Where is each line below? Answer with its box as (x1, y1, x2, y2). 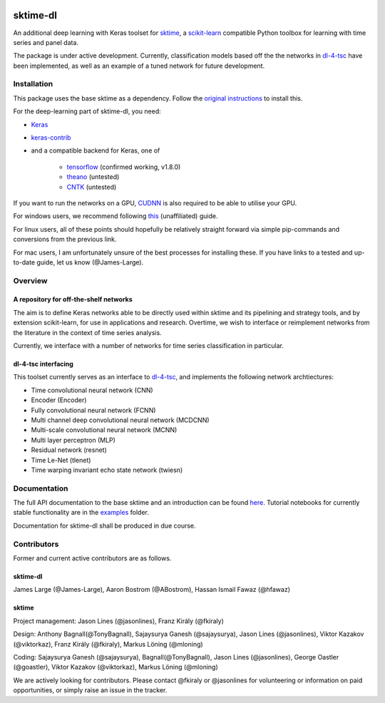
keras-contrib (31, 133, 71, 142)
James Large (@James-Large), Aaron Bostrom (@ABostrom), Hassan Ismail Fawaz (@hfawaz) (13, 585, 290, 594)
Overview (13, 275, 48, 285)
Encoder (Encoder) (31, 396, 87, 404)
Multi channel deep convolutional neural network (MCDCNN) (31, 416, 210, 424)
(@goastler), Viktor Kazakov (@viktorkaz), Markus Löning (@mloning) (13, 663, 219, 672)
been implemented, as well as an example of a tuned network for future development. (13, 61, 265, 70)
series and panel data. (13, 38, 78, 46)
